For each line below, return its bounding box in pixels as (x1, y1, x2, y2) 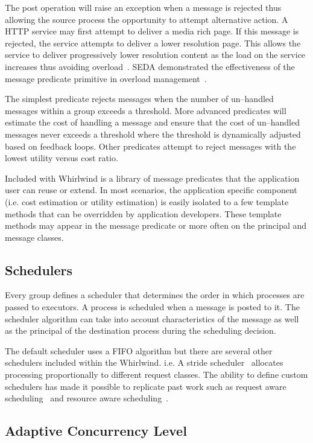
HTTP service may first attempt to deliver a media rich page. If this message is (5, 25, 299, 37)
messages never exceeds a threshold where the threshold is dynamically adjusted (5, 127, 301, 140)
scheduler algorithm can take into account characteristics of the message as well (5, 312, 299, 325)
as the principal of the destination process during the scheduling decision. (5, 324, 276, 337)
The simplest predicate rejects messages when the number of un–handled (5, 92, 274, 105)
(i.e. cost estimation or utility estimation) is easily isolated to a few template (5, 195, 289, 208)
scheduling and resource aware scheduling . (5, 392, 169, 404)
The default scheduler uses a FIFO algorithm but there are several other (5, 344, 273, 357)
